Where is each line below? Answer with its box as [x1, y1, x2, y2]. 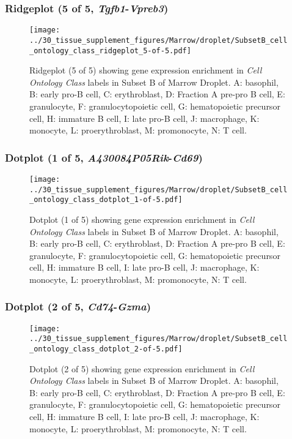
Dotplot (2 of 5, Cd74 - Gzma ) [5, 299, 151, 314]
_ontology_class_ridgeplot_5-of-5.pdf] [29, 46, 191, 55]
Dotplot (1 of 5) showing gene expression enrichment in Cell [29, 212, 255, 225]
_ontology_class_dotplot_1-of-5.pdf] [29, 195, 183, 204]
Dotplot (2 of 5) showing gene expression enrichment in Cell [29, 362, 255, 375]
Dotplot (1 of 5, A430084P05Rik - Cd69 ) [5, 149, 203, 165]
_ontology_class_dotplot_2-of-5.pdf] [29, 345, 183, 354]
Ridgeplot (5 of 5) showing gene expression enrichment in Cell [29, 64, 262, 77]
